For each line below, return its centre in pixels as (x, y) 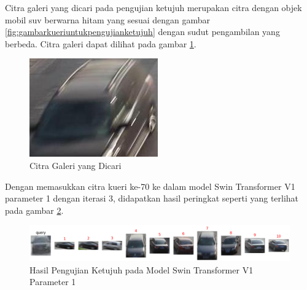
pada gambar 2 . (34, 210)
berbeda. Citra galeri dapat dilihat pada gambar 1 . (101, 43)
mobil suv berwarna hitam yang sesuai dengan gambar (108, 19)
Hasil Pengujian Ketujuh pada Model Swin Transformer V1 (142, 269)
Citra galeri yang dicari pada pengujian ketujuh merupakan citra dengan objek (153, 7)
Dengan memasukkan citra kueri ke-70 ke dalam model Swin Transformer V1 (150, 186)
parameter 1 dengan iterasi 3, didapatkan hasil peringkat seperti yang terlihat (152, 198)
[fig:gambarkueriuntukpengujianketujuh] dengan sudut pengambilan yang (142, 32)
